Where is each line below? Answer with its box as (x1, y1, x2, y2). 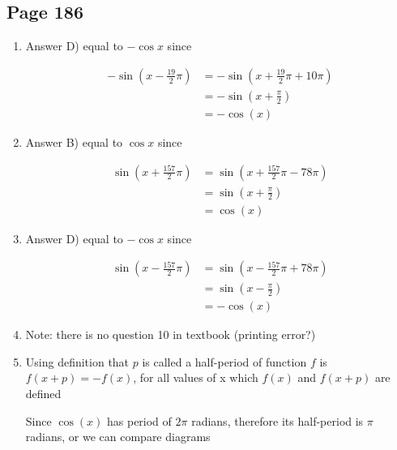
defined (25, 385, 62, 402)
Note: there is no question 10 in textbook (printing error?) (25, 326, 316, 343)
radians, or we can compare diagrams (25, 428, 211, 445)
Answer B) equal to (25, 133, 123, 150)
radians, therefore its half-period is (191, 412, 364, 429)
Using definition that (25, 353, 130, 370)
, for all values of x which (133, 369, 258, 386)
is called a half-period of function (142, 353, 307, 370)
